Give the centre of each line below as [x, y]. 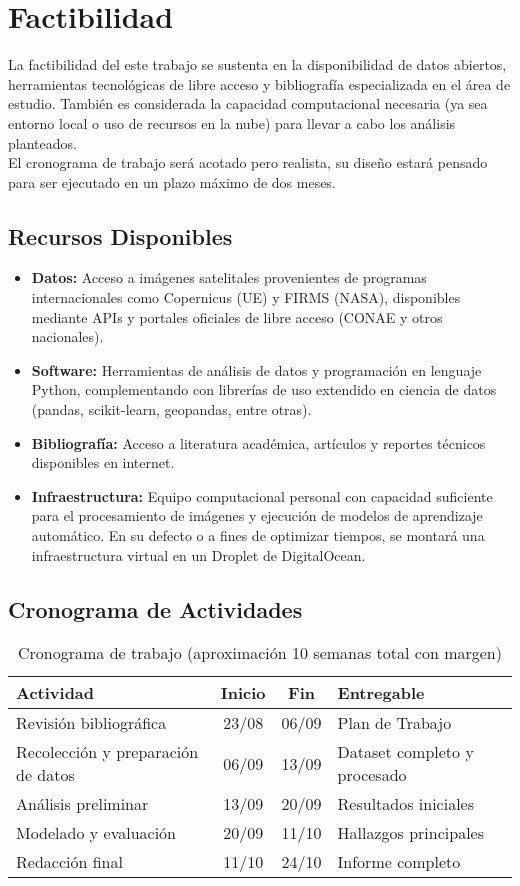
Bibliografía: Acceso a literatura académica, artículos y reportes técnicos [258, 442]
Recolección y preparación [107, 752]
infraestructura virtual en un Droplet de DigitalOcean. [198, 554]
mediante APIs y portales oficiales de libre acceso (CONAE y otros [237, 316]
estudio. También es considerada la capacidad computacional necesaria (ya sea [248, 103]
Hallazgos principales [410, 833]
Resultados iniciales [406, 804]
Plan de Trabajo [394, 723]
